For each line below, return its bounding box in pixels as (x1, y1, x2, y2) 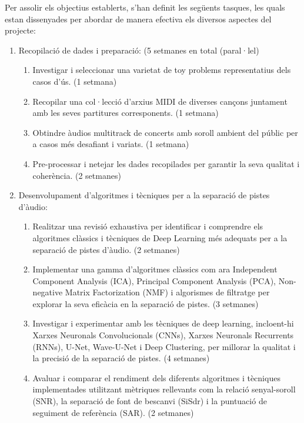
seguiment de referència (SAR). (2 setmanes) (32, 406, 194, 418)
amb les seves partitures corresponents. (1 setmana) (32, 106, 219, 119)
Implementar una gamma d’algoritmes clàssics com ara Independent (32, 263, 278, 275)
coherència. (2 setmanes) (32, 169, 121, 181)
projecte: (5, 24, 36, 36)
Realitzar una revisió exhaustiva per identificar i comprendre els (32, 220, 263, 232)
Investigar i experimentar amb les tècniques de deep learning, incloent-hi (32, 317, 294, 329)
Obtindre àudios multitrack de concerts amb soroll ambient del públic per (32, 126, 298, 138)
